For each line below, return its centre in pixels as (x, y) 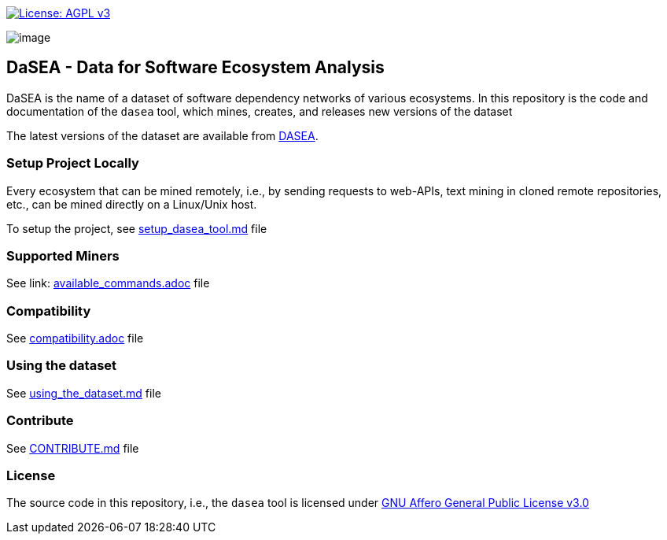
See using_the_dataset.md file (84, 393)
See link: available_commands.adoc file (108, 283)
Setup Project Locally (73, 163)
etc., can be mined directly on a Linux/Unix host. (132, 204)
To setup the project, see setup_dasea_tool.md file (137, 228)
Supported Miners (63, 255)
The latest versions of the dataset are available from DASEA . (162, 135)
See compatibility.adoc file (75, 338)
